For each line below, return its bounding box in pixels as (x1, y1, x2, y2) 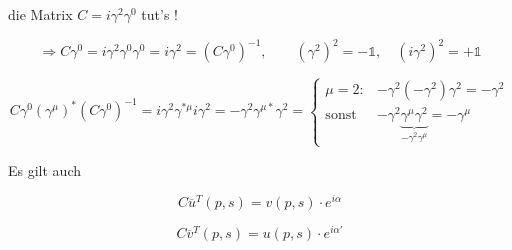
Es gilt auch (8, 159, 81, 180)
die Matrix (8, 4, 73, 24)
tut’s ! (141, 4, 179, 24)
